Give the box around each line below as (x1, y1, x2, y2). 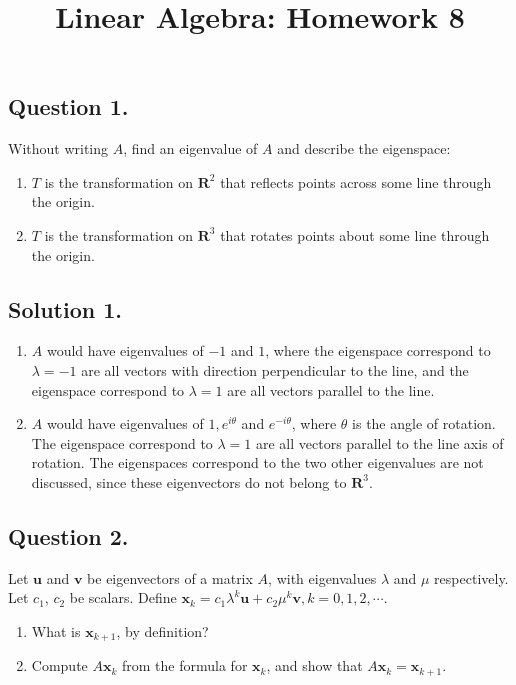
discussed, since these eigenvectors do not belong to (31, 471, 347, 492)
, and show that (266, 655, 363, 676)
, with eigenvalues (268, 567, 377, 588)
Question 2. (8, 520, 129, 551)
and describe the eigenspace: (277, 138, 451, 159)
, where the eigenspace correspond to (265, 340, 491, 361)
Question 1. (8, 91, 129, 122)
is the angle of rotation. (352, 413, 496, 434)
